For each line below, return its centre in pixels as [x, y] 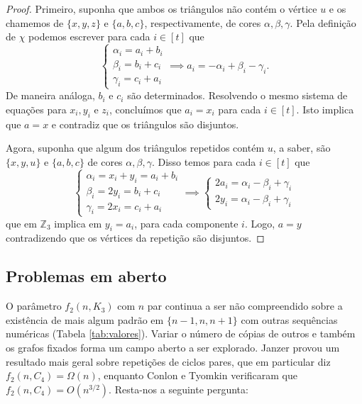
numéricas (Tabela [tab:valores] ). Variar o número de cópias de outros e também [181, 333]
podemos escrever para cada [89, 37]
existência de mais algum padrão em [85, 319]
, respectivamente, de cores [203, 22]
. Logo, [260, 223]
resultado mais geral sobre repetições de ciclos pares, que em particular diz [168, 361]
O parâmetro [34, 306]
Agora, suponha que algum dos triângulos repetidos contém [135, 148]
